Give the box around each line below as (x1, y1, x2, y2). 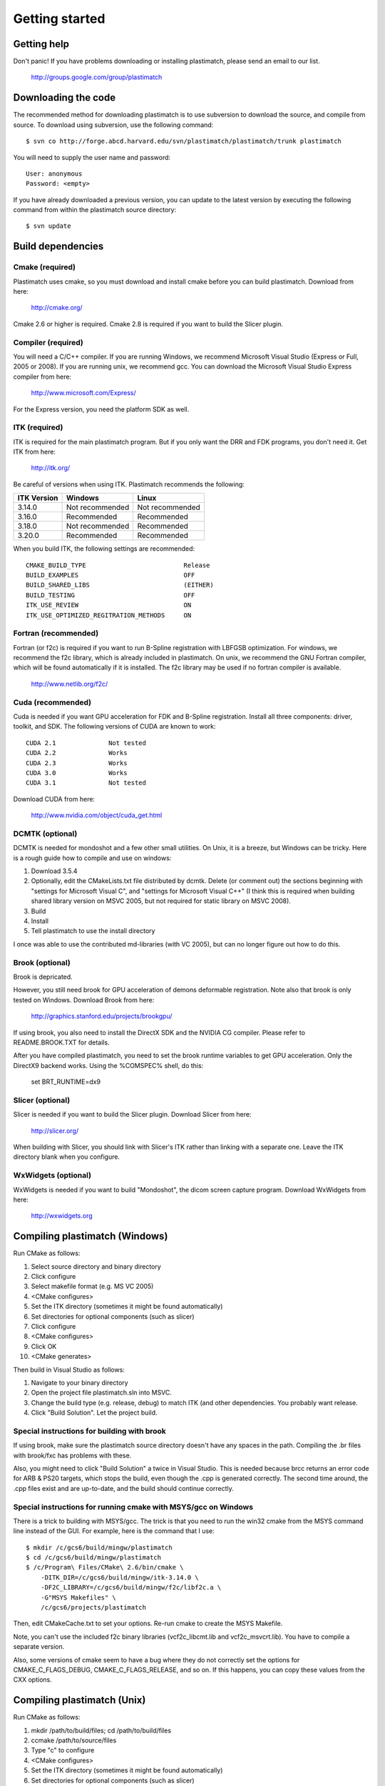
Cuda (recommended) (13, 697, 92, 707)
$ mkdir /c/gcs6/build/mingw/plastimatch (26, 1543, 173, 1552)
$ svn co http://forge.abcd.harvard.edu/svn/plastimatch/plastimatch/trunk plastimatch (26, 137, 342, 146)
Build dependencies (13, 240, 104, 253)
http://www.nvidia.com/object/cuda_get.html (31, 811, 163, 819)
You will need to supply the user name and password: (13, 153, 171, 161)
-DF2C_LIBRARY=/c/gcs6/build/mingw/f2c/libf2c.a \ (40, 1583, 222, 1592)
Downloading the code (13, 91, 116, 104)
